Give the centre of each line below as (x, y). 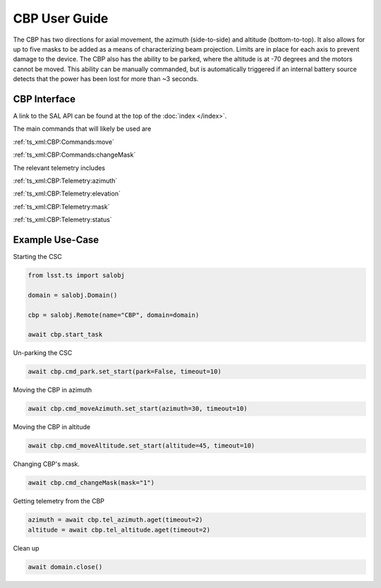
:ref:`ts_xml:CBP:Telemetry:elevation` (67, 193)
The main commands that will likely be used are (82, 129)
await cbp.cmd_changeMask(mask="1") (91, 483)
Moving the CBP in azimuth (53, 390)
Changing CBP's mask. (47, 464)
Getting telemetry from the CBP (59, 501)
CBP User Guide (61, 18)
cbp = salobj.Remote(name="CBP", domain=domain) (114, 315)
